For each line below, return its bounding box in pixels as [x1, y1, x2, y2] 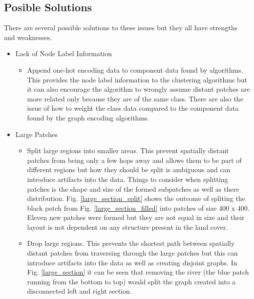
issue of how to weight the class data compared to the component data [27, 103, 239, 113]
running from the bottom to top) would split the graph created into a [27, 276, 236, 286]
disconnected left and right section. [27, 286, 132, 296]
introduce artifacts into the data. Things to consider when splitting [27, 174, 228, 184]
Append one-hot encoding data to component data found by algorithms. [27, 64, 243, 75]
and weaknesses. [4, 32, 52, 42]
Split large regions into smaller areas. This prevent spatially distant [27, 145, 229, 156]
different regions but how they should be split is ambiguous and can [27, 164, 231, 175]
